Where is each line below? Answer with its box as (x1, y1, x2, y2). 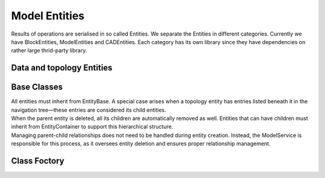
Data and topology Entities (11, 63, 113, 73)
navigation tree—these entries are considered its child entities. (11, 106, 167, 113)
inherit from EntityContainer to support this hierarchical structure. (11, 123, 174, 130)
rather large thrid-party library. (11, 47, 87, 54)
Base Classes (11, 82, 63, 92)
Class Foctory (11, 156, 64, 166)
